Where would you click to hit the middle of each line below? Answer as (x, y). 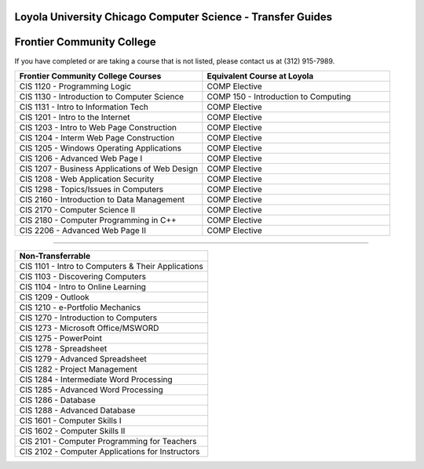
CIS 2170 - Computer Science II (77, 209)
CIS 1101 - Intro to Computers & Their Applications (111, 266)
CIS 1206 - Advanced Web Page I (81, 158)
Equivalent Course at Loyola (260, 76)
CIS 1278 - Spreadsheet (63, 348)
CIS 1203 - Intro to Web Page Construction (98, 127)
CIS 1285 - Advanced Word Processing (91, 390)
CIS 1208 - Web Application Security (87, 179)
